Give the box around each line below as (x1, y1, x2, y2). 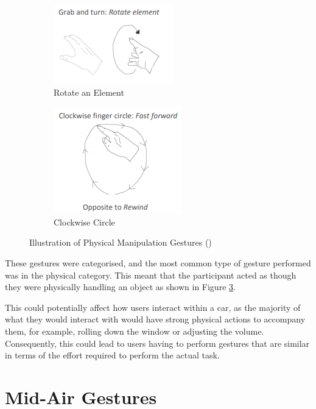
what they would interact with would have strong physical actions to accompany (5, 313, 306, 325)
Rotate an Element (54, 85, 124, 98)
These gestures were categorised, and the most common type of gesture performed (5, 256, 311, 269)
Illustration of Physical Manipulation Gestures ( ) (29, 236, 212, 249)
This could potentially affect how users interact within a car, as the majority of (5, 301, 301, 313)
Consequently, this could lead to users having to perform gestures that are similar (5, 336, 310, 349)
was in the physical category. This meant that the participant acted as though (5, 268, 297, 281)
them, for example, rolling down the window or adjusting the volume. (5, 324, 264, 337)
